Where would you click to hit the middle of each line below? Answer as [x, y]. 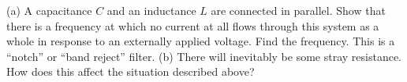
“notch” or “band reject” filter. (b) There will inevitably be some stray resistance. [204, 56]
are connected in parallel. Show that [298, 10]
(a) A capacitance [49, 10]
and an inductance [151, 10]
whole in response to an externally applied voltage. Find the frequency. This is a [201, 41]
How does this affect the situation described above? [131, 71]
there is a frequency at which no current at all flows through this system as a [193, 25]
